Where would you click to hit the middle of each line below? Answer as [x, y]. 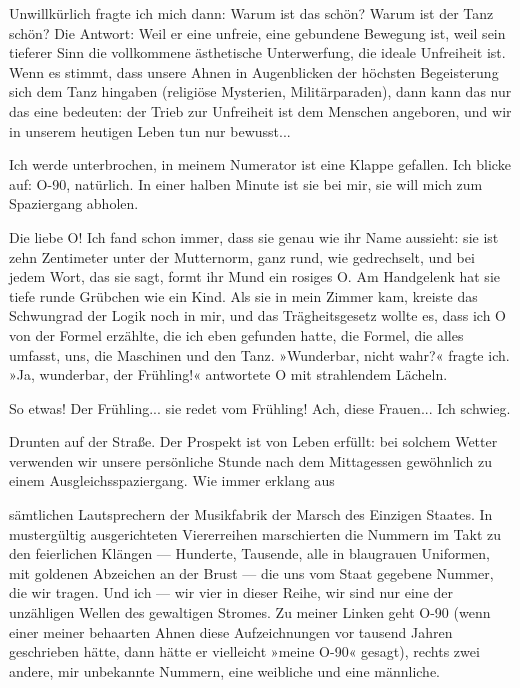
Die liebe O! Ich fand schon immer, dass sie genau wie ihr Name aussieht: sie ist [254, 236]
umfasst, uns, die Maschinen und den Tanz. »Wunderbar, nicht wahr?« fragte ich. [259, 354]
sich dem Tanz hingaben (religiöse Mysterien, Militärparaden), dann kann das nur [260, 91]
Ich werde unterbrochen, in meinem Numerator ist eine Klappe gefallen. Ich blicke [260, 164]
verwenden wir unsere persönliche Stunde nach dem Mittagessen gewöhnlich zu [251, 460]
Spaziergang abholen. [74, 203]
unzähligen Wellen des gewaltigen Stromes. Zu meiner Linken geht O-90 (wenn [250, 612]
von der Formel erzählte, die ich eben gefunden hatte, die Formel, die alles [236, 334]
